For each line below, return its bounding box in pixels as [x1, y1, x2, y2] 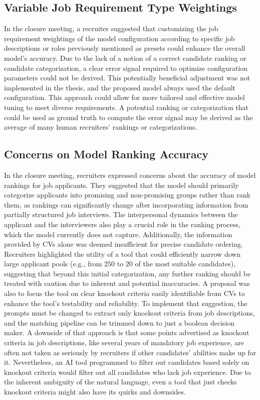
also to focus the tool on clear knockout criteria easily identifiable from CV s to [4, 288, 245, 298]
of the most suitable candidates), [135, 258, 236, 269]
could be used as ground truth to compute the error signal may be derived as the [4, 112, 253, 122]
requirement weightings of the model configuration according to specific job [4, 33, 235, 43]
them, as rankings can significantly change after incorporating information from [4, 199, 248, 210]
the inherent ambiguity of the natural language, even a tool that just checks [4, 376, 237, 387]
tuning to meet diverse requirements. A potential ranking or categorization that [4, 102, 249, 112]
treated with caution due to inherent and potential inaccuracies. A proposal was [4, 278, 250, 288]
